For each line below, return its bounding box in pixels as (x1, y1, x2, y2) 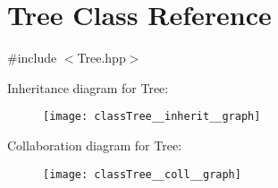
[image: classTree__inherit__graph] (43, 110, 261, 124)
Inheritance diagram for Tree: (7, 78, 169, 97)
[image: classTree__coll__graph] (43, 167, 241, 181)
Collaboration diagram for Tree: (7, 135, 182, 154)
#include (7, 48, 57, 67)
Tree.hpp (77, 48, 126, 67)
